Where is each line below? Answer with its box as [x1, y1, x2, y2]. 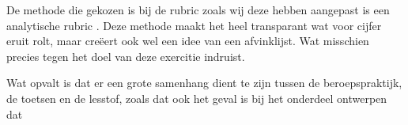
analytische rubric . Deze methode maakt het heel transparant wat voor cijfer [6, 17, 382, 33]
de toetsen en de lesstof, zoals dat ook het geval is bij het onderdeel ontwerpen [6, 89, 387, 106]
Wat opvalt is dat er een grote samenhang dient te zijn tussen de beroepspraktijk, [6, 74, 402, 91]
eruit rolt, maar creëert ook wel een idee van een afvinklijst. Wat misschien [6, 32, 369, 49]
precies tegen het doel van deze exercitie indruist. [6, 47, 245, 64]
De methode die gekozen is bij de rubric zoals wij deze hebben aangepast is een [6, 2, 390, 17]
